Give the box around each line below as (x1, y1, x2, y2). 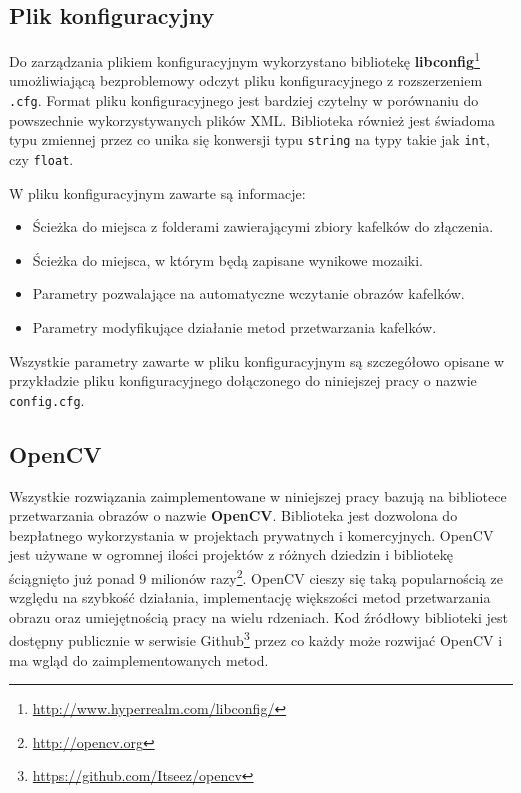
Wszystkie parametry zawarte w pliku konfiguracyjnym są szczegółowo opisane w (9, 350, 505, 371)
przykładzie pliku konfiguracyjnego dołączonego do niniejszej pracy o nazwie (9, 370, 477, 391)
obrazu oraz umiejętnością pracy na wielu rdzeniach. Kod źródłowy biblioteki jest (9, 606, 508, 627)
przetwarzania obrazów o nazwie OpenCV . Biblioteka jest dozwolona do (9, 505, 458, 526)
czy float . (9, 148, 74, 169)
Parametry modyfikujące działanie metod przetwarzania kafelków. (32, 316, 437, 337)
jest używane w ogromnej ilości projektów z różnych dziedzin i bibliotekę (9, 544, 453, 565)
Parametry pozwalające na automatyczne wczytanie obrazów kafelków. (32, 283, 465, 304)
